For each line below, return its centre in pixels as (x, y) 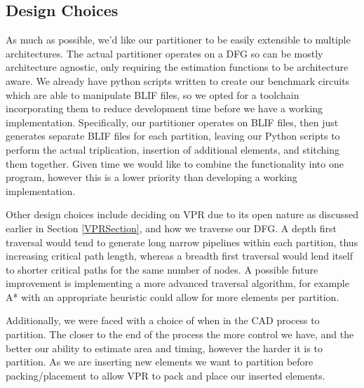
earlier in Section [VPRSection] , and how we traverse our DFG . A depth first (171, 228)
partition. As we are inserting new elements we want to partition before (160, 362)
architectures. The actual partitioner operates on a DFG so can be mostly (164, 53)
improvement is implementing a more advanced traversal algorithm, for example (177, 283)
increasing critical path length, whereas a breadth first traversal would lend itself (179, 256)
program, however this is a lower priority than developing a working (151, 177)
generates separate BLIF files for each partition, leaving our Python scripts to (173, 136)
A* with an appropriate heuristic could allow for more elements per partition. (173, 296)
